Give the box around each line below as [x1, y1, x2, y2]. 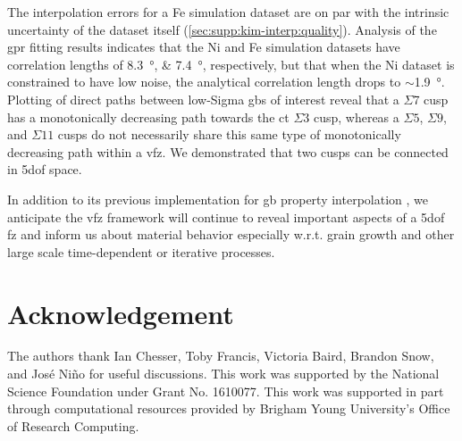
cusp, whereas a [313, 107, 399, 126]
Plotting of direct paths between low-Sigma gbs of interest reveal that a [7, 89, 399, 108]
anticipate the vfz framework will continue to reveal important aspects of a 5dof [7, 207, 445, 226]
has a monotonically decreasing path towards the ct [7, 107, 290, 126]
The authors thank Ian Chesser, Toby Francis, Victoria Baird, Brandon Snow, [7, 346, 434, 365]
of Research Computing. [7, 416, 139, 435]
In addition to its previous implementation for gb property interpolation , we [7, 189, 428, 208]
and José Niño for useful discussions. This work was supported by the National [7, 364, 440, 383]
